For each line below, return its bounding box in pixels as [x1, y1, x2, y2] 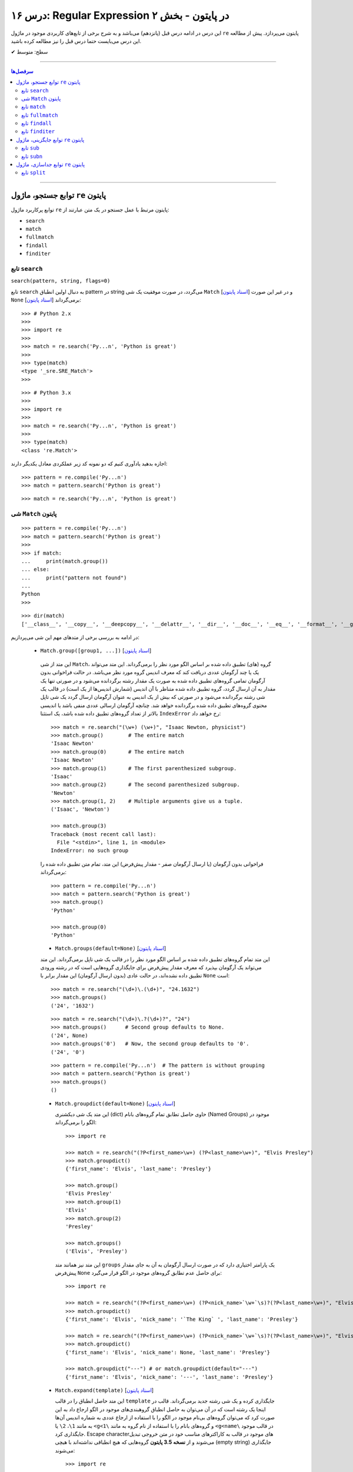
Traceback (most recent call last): [51, 831, 156, 837]
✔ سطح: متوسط [11, 48, 48, 55]
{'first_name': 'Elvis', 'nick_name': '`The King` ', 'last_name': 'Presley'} [65, 1316, 298, 1322]
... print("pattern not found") [21, 574, 127, 581]
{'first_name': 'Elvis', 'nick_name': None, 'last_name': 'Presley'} [65, 1349, 271, 1355]
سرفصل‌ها [11, 68, 34, 75]
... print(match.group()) [21, 558, 109, 565]
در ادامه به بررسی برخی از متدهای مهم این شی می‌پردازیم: [11, 634, 139, 641]
